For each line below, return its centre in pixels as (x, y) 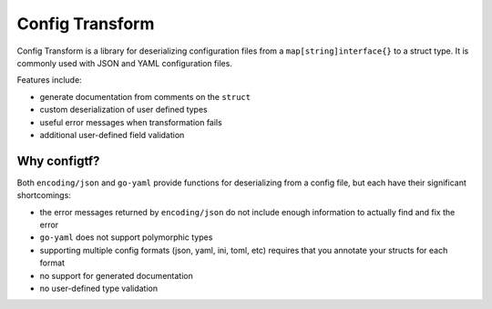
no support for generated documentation (116, 275)
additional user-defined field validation (112, 135)
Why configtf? (58, 160)
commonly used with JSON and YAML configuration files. (124, 63)
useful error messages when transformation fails (131, 122)
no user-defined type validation (99, 288)
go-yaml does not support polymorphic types (126, 237)
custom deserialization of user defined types (124, 110)
